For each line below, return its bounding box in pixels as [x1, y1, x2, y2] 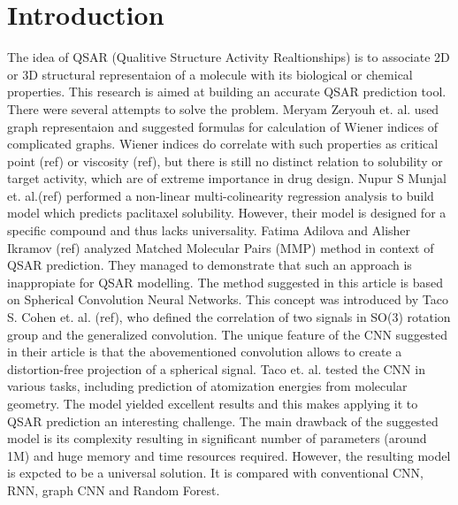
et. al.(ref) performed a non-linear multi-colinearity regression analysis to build [7, 186, 434, 204]
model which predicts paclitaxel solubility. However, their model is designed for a [7, 203, 447, 222]
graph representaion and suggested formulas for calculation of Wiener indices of [7, 117, 439, 135]
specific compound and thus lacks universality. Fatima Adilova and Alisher [7, 221, 411, 240]
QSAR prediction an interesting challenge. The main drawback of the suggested [7, 411, 439, 430]
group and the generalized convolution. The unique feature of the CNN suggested [7, 325, 448, 343]
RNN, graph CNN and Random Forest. [7, 480, 220, 499]
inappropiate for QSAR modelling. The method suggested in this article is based [7, 272, 444, 291]
